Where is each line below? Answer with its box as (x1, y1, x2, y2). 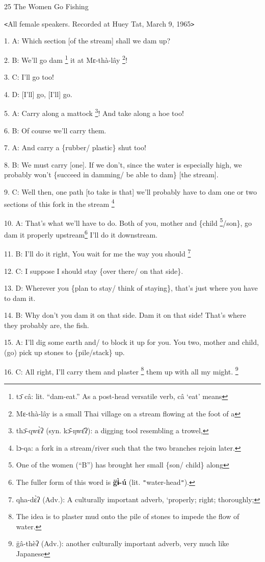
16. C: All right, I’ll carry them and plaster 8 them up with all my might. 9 (4, 364, 238, 377)
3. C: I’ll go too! (4, 72, 54, 82)
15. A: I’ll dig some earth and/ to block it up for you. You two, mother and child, (4, 337, 259, 347)
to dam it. (4, 292, 36, 303)
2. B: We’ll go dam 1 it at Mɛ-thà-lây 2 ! (4, 53, 127, 65)
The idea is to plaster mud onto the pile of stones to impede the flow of (16, 511, 240, 522)
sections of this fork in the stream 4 (4, 197, 115, 209)
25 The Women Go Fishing (4, 1, 89, 11)
